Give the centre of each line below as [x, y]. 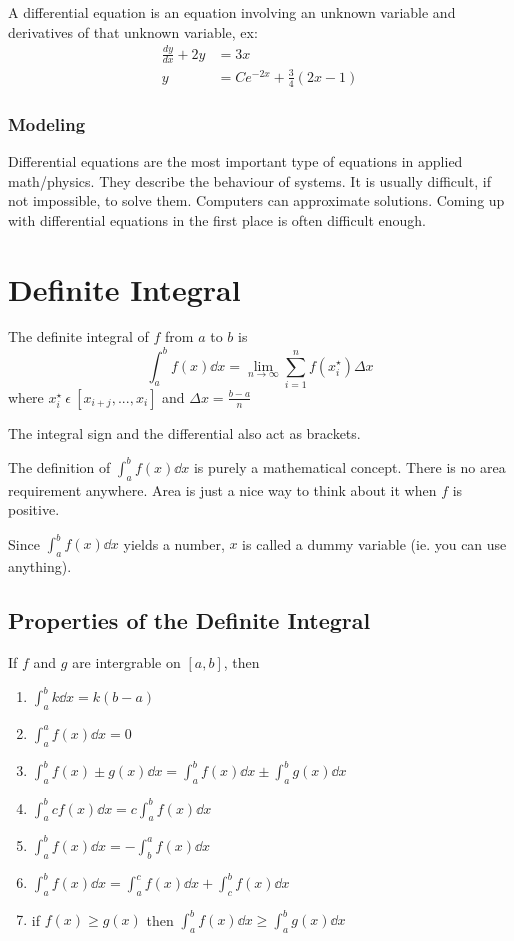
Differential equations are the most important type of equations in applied [235, 160]
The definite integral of [78, 336]
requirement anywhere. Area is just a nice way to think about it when [222, 489]
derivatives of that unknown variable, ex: [133, 31]
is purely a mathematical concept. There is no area [349, 466]
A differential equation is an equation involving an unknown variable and [232, 12]
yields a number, [174, 543]
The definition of [59, 466]
